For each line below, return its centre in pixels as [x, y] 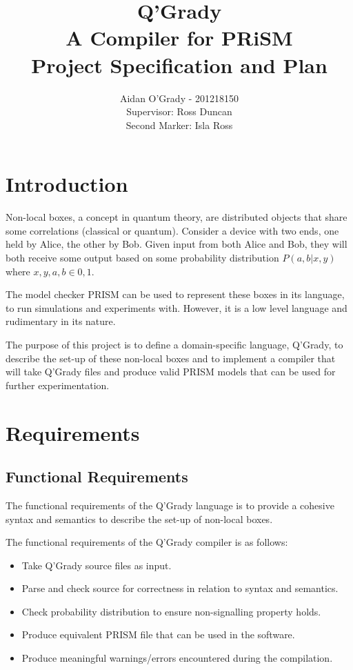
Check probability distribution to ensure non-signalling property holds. [171, 611]
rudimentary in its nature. [61, 321]
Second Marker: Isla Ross [179, 125]
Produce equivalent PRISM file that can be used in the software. [158, 634]
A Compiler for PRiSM [179, 38]
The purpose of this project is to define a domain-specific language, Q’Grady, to [174, 344]
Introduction [67, 184]
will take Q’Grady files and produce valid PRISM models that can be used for [171, 372]
